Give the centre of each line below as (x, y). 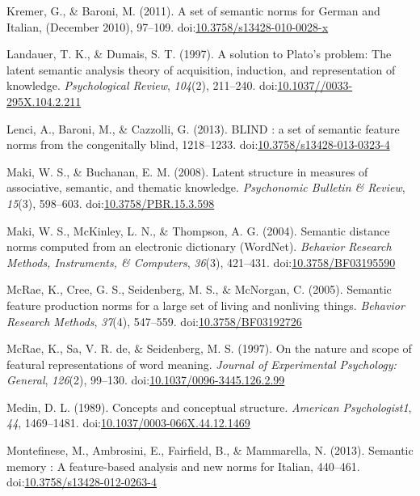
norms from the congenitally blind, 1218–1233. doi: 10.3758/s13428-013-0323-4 (198, 144)
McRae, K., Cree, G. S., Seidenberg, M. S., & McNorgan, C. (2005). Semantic (199, 289)
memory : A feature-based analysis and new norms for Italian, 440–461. (183, 466)
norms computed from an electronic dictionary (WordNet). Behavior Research (199, 246)
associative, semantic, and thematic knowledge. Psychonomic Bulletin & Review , (206, 187)
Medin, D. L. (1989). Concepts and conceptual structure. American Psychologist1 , (209, 407)
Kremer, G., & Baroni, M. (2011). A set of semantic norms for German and (193, 11)
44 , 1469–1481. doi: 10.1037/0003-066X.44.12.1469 (128, 423)
